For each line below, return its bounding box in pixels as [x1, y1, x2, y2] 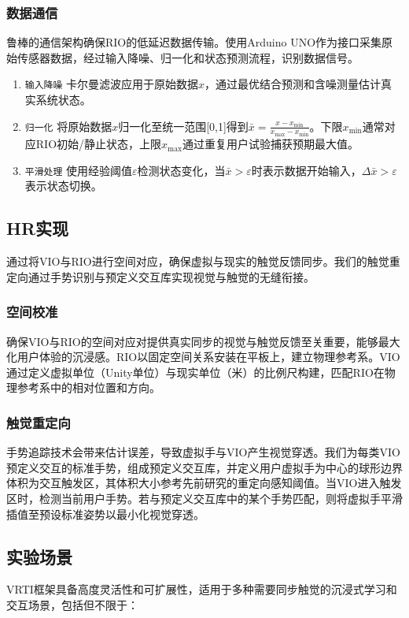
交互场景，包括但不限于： [6, 596, 138, 612]
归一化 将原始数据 [24, 117, 112, 134]
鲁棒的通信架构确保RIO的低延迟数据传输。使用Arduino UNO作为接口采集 [6, 34, 382, 50]
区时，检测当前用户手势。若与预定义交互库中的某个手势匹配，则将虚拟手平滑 [6, 490, 403, 506]
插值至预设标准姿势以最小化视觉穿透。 [6, 505, 204, 522]
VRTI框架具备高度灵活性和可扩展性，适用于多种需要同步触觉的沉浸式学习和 [6, 581, 397, 598]
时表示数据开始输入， [251, 162, 362, 178]
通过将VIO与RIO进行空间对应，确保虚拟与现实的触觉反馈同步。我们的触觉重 [6, 253, 400, 270]
